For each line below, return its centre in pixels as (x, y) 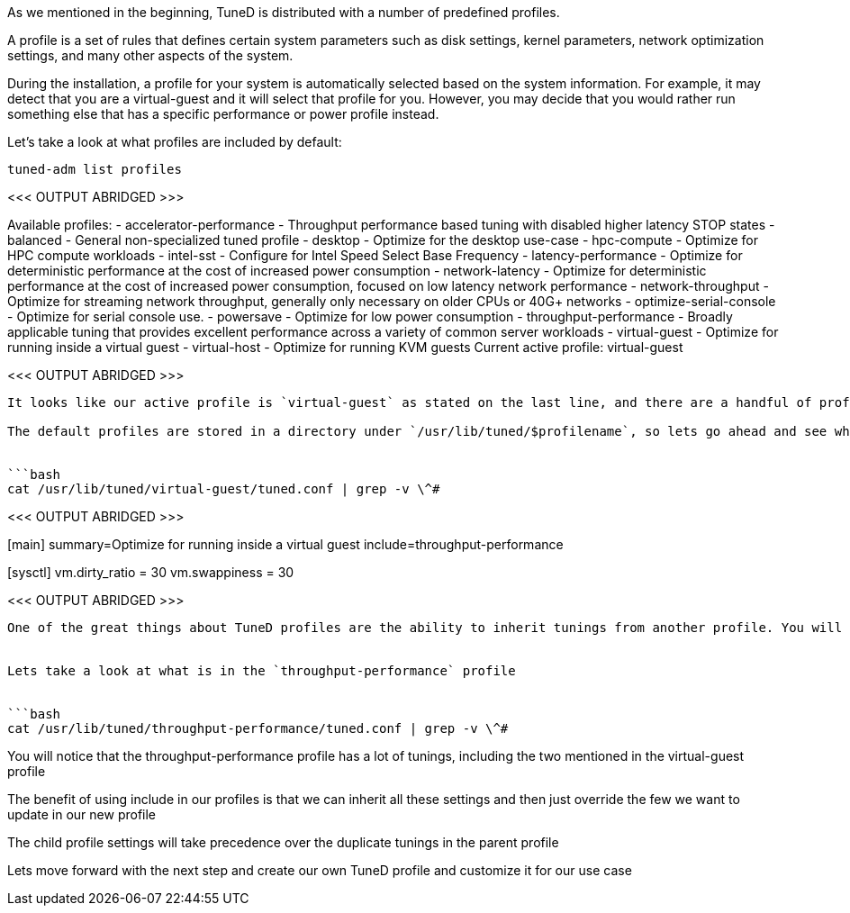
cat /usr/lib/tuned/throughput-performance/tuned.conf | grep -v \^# (258, 728)
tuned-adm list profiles (95, 169)
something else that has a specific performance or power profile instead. (223, 114)
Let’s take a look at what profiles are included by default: (175, 142)
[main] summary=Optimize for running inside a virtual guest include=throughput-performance (285, 544)
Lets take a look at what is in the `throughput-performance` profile (262, 671)
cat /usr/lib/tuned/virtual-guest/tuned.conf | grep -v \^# (224, 489)
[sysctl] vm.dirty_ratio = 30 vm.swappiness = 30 (151, 572)
